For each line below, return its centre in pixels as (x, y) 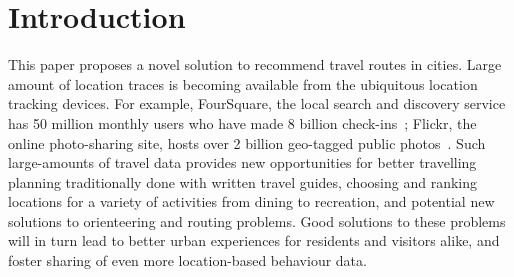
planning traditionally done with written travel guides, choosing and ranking (243, 181)
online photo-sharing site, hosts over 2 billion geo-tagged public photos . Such (247, 142)
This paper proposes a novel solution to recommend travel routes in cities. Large (255, 64)
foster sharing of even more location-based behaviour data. (187, 260)
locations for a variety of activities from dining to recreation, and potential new (251, 201)
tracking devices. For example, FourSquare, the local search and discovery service (257, 103)
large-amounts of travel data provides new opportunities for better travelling (242, 162)
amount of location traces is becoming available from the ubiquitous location (243, 83)
